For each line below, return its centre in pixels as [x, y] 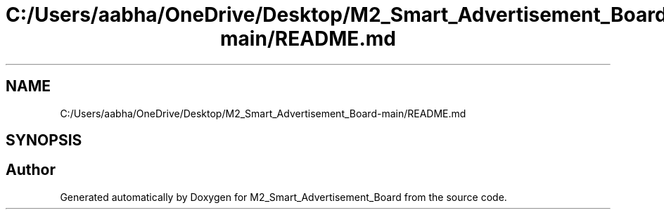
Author [31, 170]
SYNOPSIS [44, 141]
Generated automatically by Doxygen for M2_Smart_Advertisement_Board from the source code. [283, 197]
